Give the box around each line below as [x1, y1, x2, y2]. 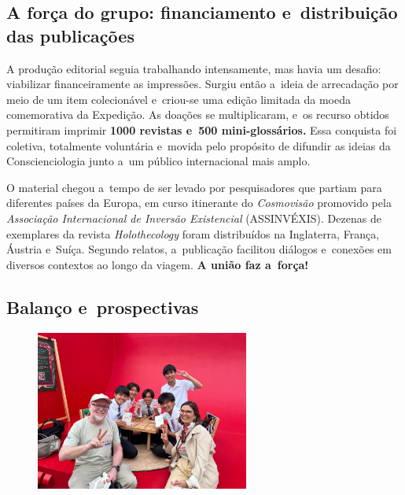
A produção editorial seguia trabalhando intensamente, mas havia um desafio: [6, 60, 381, 76]
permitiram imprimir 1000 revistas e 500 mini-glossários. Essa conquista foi [6, 121, 397, 138]
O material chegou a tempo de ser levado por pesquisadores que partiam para [6, 179, 382, 195]
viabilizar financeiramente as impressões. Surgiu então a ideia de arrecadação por [6, 76, 399, 92]
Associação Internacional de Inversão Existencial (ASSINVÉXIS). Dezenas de [6, 209, 381, 226]
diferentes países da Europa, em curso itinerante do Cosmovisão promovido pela [6, 194, 392, 211]
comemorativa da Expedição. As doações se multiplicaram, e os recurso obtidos [6, 106, 389, 123]
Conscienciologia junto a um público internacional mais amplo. [6, 153, 311, 169]
